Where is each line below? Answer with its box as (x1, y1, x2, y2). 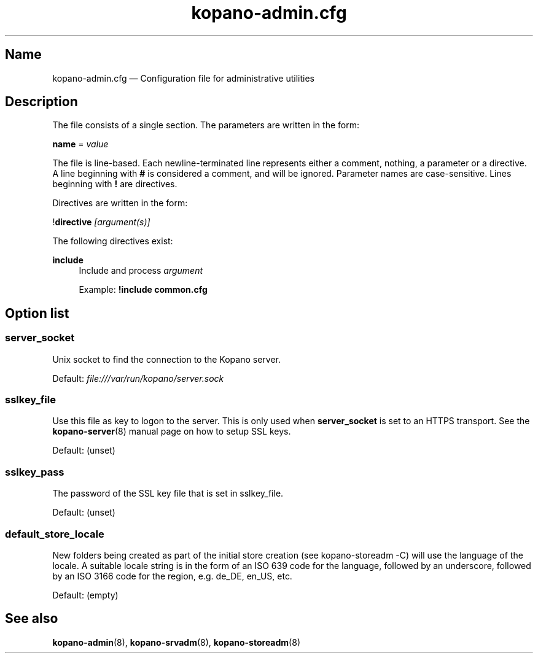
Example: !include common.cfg (79, 284, 208, 295)
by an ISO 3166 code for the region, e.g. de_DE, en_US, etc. (52, 570, 292, 581)
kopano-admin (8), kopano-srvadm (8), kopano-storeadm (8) (52, 637, 300, 648)
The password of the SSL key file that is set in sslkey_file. (52, 488, 284, 499)
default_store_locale (5, 527, 104, 540)
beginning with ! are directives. (52, 179, 177, 190)
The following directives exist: (52, 236, 173, 247)
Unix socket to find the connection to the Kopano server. (52, 354, 281, 365)
